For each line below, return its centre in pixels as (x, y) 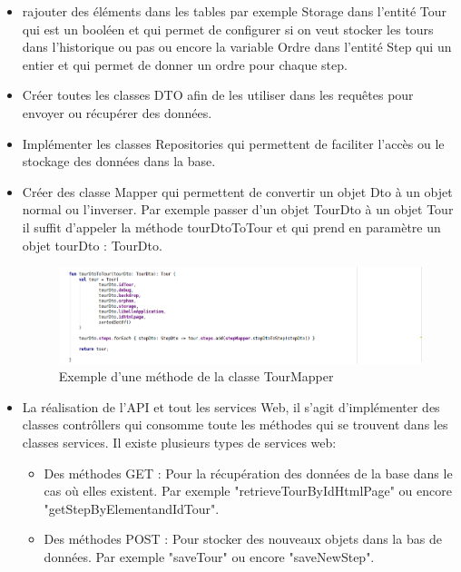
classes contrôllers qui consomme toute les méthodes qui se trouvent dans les (235, 424)
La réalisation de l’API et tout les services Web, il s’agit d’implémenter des (231, 406)
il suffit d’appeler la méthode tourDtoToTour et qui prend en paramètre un (231, 227)
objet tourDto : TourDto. (92, 245)
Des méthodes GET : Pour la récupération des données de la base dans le (248, 473)
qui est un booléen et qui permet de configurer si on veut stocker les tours (228, 29)
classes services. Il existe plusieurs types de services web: (179, 442)
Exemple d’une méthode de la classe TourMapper (196, 376)
